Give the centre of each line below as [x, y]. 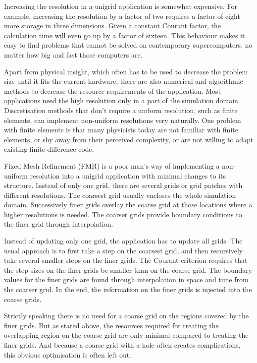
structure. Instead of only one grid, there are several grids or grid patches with [123, 185]
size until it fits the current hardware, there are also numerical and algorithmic [124, 81]
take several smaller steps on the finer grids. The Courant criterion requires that [126, 260]
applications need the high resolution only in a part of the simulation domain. [122, 100]
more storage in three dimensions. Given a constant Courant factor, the [113, 26]
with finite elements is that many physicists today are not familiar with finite [121, 130]
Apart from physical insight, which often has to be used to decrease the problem [126, 71]
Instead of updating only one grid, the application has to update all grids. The [123, 241]
